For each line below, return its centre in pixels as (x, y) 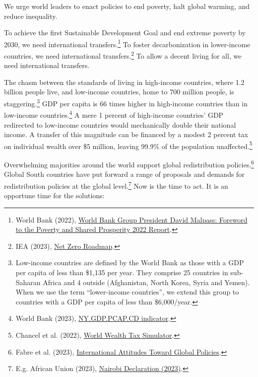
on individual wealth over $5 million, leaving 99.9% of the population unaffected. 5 (128, 145)
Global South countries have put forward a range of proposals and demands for (124, 174)
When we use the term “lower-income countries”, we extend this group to (127, 292)
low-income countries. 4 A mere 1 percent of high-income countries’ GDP (114, 114)
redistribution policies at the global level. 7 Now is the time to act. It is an (116, 185)
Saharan (28, 282)
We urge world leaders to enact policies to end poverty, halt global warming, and (127, 6)
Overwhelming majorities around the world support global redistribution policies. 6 (129, 164)
